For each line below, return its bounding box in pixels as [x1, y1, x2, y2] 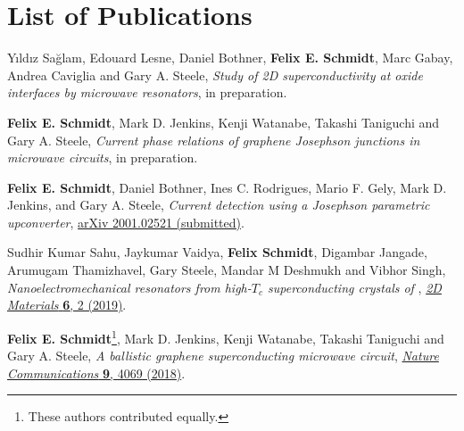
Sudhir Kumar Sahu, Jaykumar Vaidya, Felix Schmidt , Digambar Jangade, [7, 243, 427, 261]
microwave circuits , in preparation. [7, 148, 198, 167]
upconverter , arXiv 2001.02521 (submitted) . [7, 212, 244, 231]
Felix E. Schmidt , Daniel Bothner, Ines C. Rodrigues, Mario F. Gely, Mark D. [7, 178, 447, 196]
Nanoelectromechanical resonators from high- [7, 278, 252, 296]
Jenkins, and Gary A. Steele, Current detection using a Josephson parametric [7, 195, 430, 214]
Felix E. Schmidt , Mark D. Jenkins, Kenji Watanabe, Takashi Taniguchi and [7, 112, 440, 131]
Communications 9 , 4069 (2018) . [7, 363, 186, 382]
